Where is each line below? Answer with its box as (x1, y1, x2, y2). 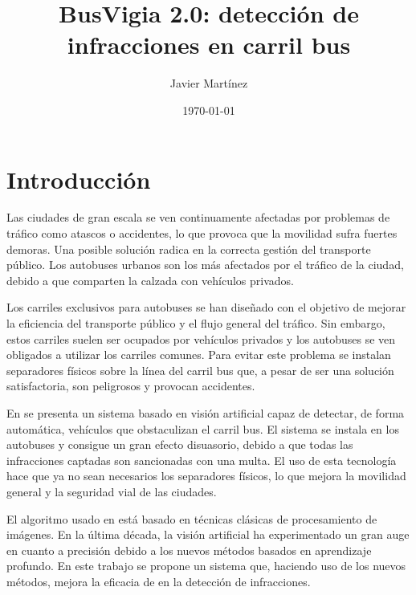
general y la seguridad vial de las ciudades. (6, 483, 217, 499)
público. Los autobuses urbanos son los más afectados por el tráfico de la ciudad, (6, 256, 404, 273)
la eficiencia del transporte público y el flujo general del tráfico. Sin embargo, (6, 315, 385, 331)
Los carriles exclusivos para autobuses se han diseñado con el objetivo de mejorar (6, 299, 406, 316)
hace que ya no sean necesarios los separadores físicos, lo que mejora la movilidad (6, 467, 406, 484)
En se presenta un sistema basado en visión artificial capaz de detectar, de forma (6, 404, 405, 421)
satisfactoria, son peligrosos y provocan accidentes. (6, 377, 255, 394)
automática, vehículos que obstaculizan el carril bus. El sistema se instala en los (6, 420, 399, 437)
